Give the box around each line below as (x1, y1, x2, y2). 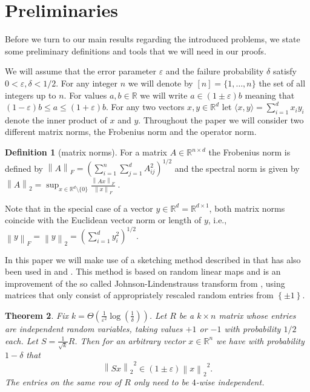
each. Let (5, 334, 38, 347)
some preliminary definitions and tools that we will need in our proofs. (5, 44, 266, 57)
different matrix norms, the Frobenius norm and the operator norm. (5, 125, 257, 138)
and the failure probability (165, 65, 264, 77)
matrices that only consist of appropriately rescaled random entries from (5, 289, 274, 301)
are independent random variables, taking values (5, 322, 183, 335)
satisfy (272, 65, 297, 77)
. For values (64, 88, 107, 101)
